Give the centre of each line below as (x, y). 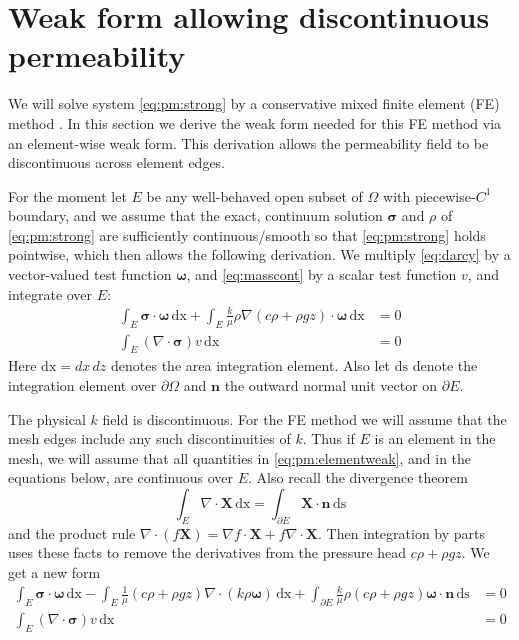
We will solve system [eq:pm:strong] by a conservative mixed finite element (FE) (254, 103)
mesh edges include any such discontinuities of (149, 438)
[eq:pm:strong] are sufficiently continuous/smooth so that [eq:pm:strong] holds (247, 234)
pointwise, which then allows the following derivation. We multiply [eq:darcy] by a (259, 254)
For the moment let (67, 195)
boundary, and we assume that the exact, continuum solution (195, 215)
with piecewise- (429, 195)
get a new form (54, 572)
